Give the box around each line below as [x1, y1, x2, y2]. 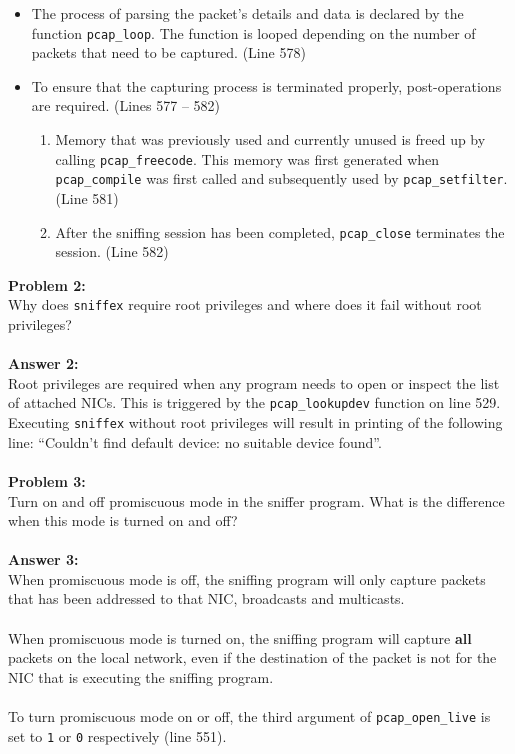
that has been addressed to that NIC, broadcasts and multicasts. [8, 588, 405, 609]
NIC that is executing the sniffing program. [8, 666, 274, 687]
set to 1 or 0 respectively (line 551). [8, 725, 227, 746]
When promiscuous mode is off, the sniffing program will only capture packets [8, 568, 486, 589]
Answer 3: [8, 549, 79, 570]
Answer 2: [8, 353, 79, 374]
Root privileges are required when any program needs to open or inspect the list [8, 372, 500, 393]
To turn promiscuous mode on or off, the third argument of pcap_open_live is [8, 706, 491, 727]
